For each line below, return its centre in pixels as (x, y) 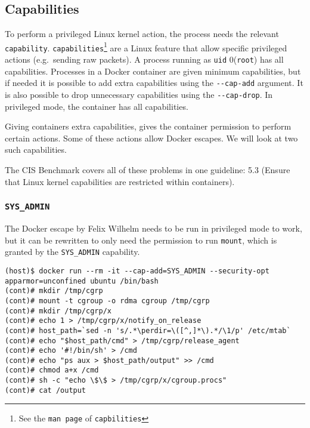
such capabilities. (36, 150)
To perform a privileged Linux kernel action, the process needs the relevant (142, 34)
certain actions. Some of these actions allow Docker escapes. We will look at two (151, 138)
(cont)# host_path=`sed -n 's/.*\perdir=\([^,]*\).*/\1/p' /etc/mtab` (148, 330)
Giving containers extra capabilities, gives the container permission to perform (148, 126)
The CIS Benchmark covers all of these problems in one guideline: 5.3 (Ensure (148, 170)
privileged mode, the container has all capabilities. (97, 106)
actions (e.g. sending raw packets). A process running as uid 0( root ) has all (144, 59)
